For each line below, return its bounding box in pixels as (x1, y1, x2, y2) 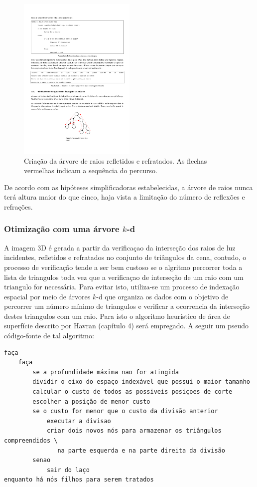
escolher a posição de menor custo (32, 398, 150, 405)
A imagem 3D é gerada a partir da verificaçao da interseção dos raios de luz (4, 242, 236, 252)
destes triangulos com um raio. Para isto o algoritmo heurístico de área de (4, 310, 230, 321)
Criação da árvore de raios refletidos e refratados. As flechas (24, 155, 207, 166)
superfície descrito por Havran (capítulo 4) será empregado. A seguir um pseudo (4, 320, 249, 331)
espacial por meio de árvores (4, 291, 91, 301)
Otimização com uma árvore (4, 223, 120, 235)
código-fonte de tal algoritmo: (4, 330, 94, 341)
